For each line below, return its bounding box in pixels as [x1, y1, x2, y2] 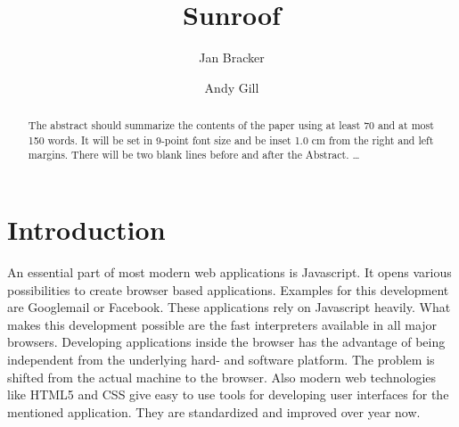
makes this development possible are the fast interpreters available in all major [7, 315, 438, 333]
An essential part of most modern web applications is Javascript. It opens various [7, 263, 452, 282]
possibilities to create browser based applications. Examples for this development [7, 280, 449, 299]
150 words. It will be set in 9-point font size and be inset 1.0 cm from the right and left [28, 132, 434, 147]
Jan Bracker [199, 48, 265, 67]
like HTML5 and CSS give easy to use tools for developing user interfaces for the [7, 385, 449, 404]
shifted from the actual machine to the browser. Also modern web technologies [7, 367, 437, 386]
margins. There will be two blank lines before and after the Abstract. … [28, 147, 360, 162]
